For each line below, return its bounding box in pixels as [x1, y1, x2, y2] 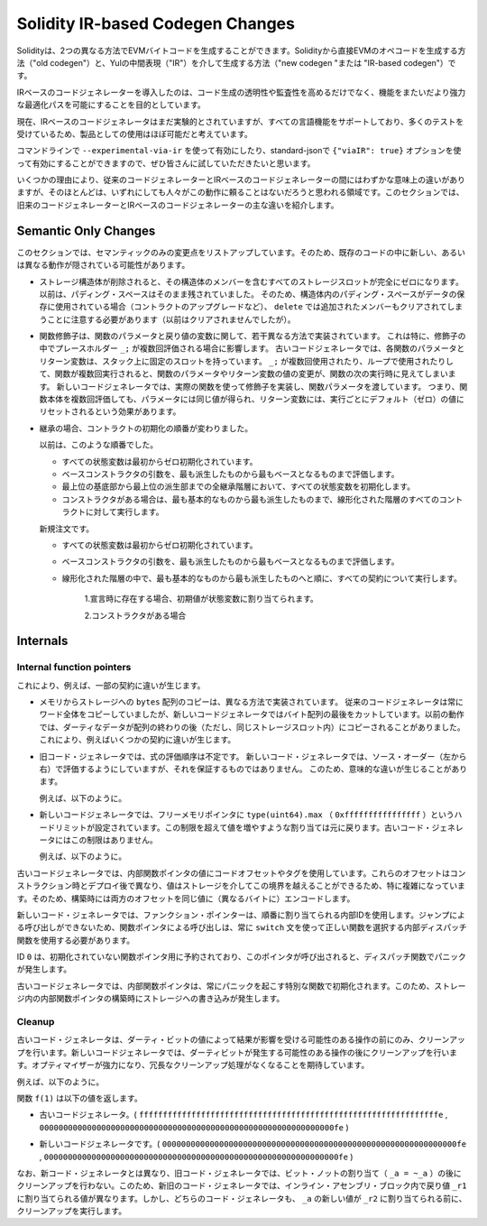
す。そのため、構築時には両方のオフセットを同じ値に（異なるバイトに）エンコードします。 [16, 893, 355, 904]
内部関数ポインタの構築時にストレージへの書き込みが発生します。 [40, 993, 285, 1004]
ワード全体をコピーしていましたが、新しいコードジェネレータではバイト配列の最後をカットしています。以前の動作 [39, 709, 464, 720]
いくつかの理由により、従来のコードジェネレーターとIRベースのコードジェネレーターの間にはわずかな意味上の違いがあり [16, 174, 466, 185]
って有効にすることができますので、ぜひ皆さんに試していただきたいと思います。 [16, 158, 316, 169]
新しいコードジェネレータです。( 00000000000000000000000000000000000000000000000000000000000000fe [39, 1138, 467, 1149]
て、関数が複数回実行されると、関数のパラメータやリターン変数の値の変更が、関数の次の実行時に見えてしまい [39, 368, 448, 379]
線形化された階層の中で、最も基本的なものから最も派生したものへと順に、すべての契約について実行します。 [61, 573, 462, 584]
